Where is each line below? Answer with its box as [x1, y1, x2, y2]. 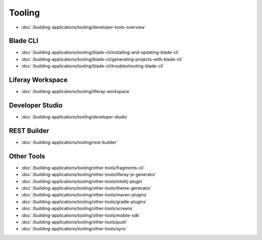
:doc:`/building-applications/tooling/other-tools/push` [21, 219, 128, 225]
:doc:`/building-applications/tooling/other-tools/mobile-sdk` [21, 212, 141, 218]
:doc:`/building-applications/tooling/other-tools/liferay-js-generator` [21, 172, 157, 177]
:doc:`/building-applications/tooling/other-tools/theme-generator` [21, 185, 152, 191]
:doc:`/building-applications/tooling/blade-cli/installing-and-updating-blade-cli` [21, 49, 180, 55]
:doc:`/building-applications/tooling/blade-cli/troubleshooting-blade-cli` [21, 63, 164, 69]
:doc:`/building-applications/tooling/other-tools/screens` [21, 206, 134, 211]
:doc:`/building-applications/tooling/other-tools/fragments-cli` [21, 165, 145, 171]
